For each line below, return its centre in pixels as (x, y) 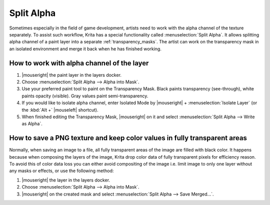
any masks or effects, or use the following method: (61, 171)
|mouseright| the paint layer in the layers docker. (72, 75)
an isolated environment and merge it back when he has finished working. (85, 49)
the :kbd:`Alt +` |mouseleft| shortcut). (60, 110)
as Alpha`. (32, 124)
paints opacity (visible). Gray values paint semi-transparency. (85, 96)
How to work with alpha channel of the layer (79, 63)
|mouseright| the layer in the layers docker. (66, 180)
